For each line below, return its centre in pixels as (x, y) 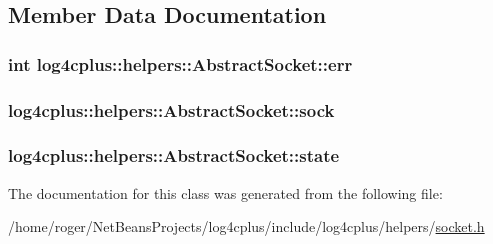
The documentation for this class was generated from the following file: (225, 192)
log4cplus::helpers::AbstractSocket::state (174, 155)
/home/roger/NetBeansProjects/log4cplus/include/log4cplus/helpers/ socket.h (246, 226)
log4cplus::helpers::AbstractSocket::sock (171, 109)
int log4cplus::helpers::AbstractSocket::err (180, 63)
